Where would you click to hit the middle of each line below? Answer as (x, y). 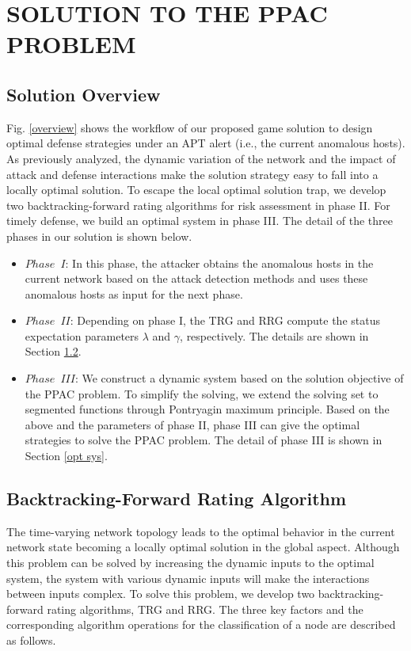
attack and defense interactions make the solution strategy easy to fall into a (192, 174)
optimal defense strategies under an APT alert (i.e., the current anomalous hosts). (206, 143)
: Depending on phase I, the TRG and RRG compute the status (225, 320)
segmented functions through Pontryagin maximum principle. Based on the (207, 409)
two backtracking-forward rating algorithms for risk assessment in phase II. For (198, 205)
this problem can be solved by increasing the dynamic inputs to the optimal (190, 563)
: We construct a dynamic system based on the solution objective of (239, 378)
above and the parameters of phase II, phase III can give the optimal (192, 424)
